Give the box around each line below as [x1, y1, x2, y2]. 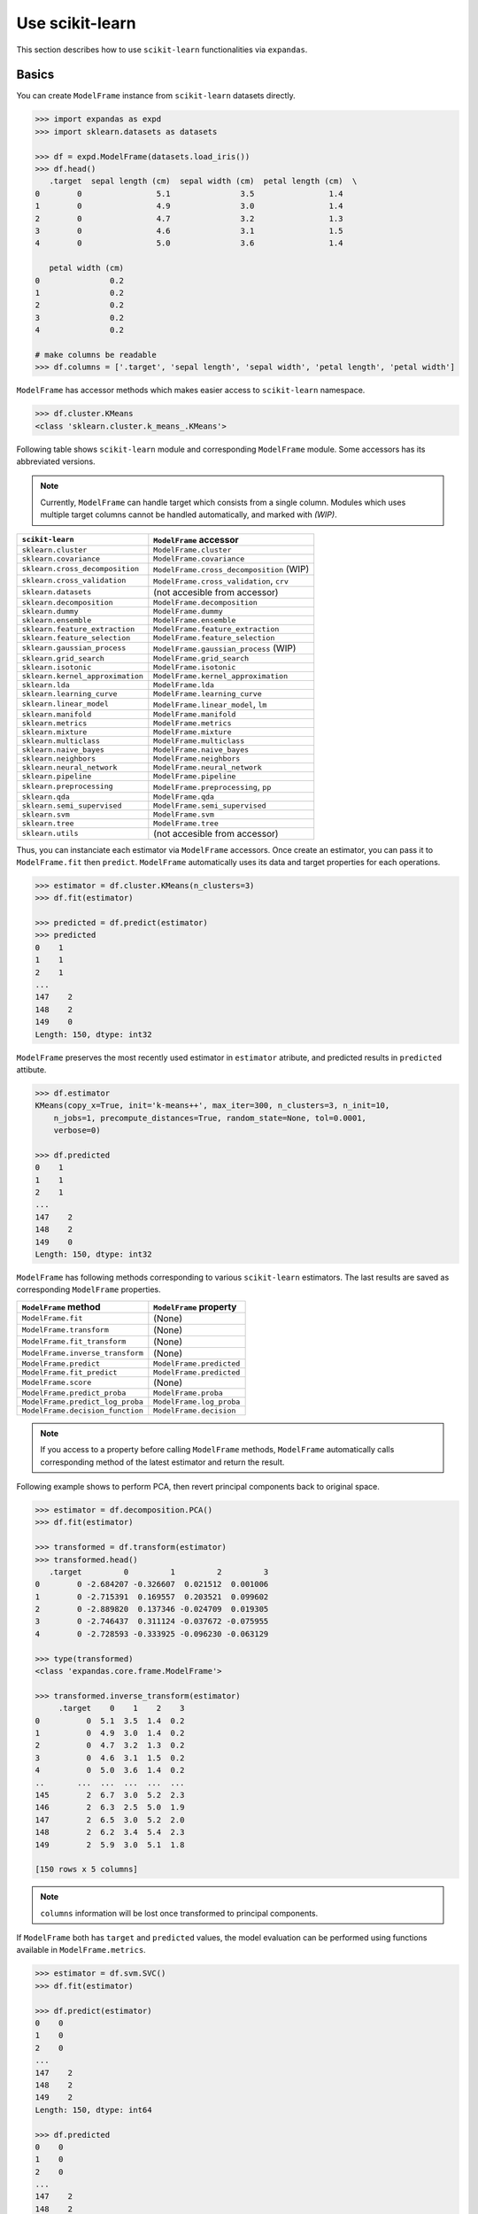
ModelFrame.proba [153, 1388, 223, 1397]
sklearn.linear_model [21, 700, 110, 708]
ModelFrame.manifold [153, 709, 236, 719]
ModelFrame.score [21, 1378, 92, 1388]
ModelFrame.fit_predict [21, 1367, 118, 1377]
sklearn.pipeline [21, 771, 92, 781]
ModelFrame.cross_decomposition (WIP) [153, 562, 310, 575]
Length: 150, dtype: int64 [35, 2104, 152, 2115]
